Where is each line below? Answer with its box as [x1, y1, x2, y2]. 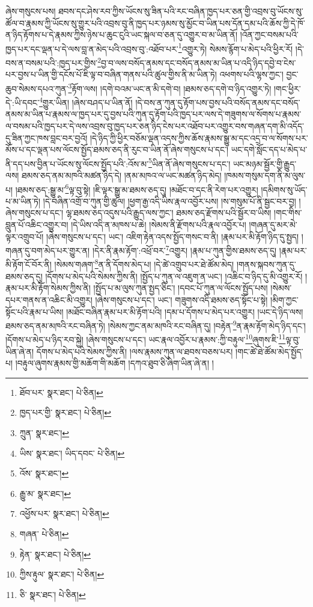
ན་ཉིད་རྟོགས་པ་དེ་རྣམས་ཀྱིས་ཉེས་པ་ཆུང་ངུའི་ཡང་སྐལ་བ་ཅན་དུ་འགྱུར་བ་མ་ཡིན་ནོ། [5, 28, 238, 41]
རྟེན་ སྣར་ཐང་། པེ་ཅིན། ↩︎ [19, 547, 91, 560]
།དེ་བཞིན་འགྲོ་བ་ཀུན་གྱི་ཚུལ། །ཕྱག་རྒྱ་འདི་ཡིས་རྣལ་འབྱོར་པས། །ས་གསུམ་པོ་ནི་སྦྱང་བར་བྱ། [43, 194, 296, 207]
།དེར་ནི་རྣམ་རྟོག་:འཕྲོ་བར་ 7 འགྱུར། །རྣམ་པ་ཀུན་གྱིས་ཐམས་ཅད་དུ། [92, 242, 277, 256]
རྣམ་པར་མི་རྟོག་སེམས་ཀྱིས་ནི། [5, 282, 91, 294]
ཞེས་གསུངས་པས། [5, 5, 56, 17]
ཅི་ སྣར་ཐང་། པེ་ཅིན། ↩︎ [19, 588, 86, 600]
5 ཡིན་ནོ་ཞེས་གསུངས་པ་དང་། [148, 155, 231, 170]
